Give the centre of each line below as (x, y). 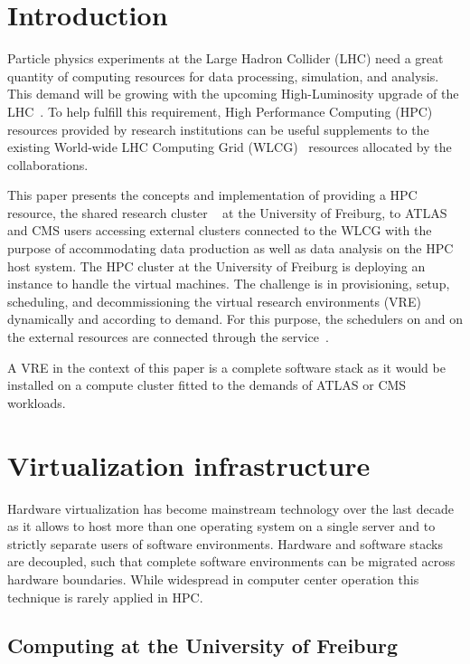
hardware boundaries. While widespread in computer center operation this (213, 579)
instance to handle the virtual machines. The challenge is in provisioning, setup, (229, 284)
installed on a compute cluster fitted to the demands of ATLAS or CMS (207, 385)
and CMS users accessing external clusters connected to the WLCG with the (220, 230)
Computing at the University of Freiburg (202, 645)
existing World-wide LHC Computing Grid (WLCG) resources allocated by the (230, 147)
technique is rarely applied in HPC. (105, 597)
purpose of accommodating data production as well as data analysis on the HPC (230, 248)
